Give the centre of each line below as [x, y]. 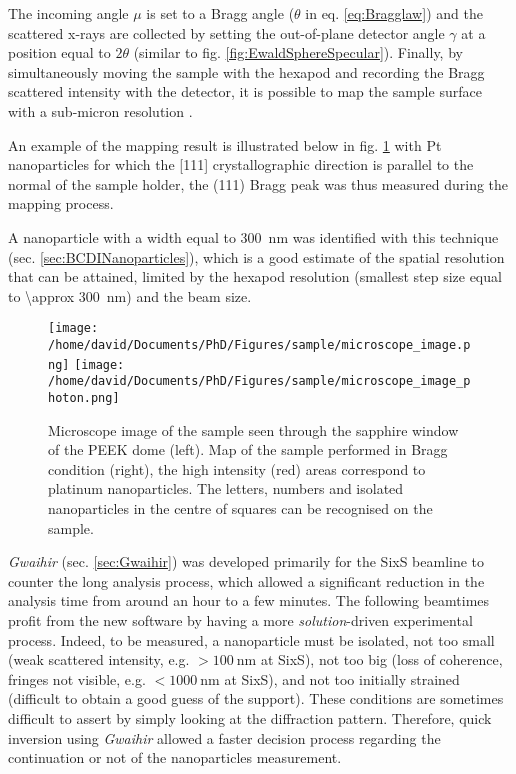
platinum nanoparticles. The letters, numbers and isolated [226, 488]
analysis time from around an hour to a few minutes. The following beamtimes [249, 600]
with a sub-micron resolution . [100, 110]
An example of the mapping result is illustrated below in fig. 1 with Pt [225, 144]
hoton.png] [84, 397]
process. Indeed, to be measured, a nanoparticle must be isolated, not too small [251, 639]
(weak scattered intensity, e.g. [99, 659]
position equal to [59, 52]
